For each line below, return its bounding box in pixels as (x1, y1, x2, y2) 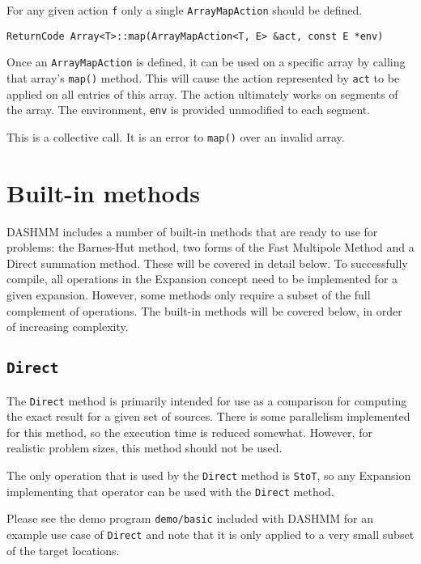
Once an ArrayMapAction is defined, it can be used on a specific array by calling (6, 53, 406, 70)
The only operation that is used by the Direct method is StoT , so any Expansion (6, 467, 411, 484)
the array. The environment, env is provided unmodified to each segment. (6, 101, 371, 118)
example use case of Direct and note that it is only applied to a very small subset (6, 526, 415, 542)
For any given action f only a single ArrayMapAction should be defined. (6, 2, 363, 18)
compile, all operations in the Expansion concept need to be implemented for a (6, 270, 398, 287)
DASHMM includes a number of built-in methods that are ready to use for (6, 223, 378, 240)
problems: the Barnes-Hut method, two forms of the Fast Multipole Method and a (6, 239, 415, 256)
